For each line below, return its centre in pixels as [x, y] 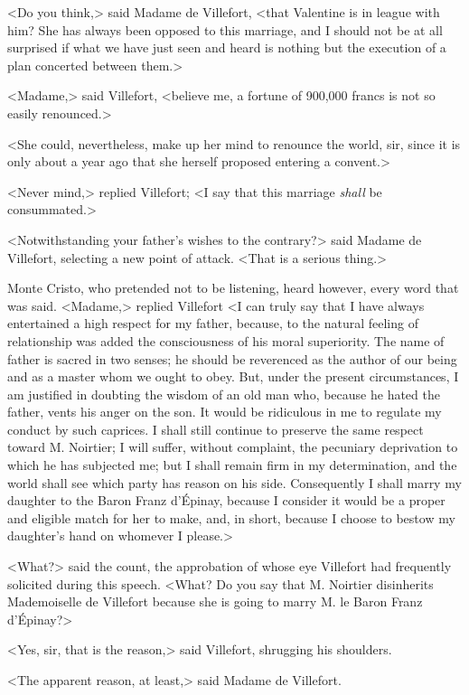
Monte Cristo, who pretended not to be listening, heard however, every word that [233, 288]
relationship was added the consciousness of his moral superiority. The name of [226, 340]
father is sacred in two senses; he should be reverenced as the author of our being [232, 358]
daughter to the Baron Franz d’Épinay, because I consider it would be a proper [226, 500]
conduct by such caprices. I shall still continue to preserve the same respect [216, 429]
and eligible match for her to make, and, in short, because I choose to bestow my [231, 517]
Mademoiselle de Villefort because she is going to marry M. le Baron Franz [215, 601]
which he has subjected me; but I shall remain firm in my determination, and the [232, 465]
